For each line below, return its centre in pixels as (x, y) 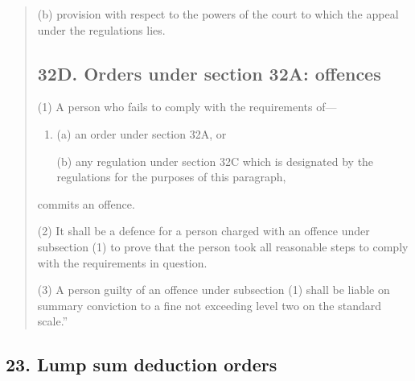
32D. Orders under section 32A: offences (209, 73)
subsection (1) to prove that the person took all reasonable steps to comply (223, 246)
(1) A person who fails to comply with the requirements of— (187, 107)
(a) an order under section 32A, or (142, 133)
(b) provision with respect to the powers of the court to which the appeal (218, 14)
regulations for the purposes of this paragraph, (171, 177)
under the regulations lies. (101, 29)
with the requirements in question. (122, 262)
